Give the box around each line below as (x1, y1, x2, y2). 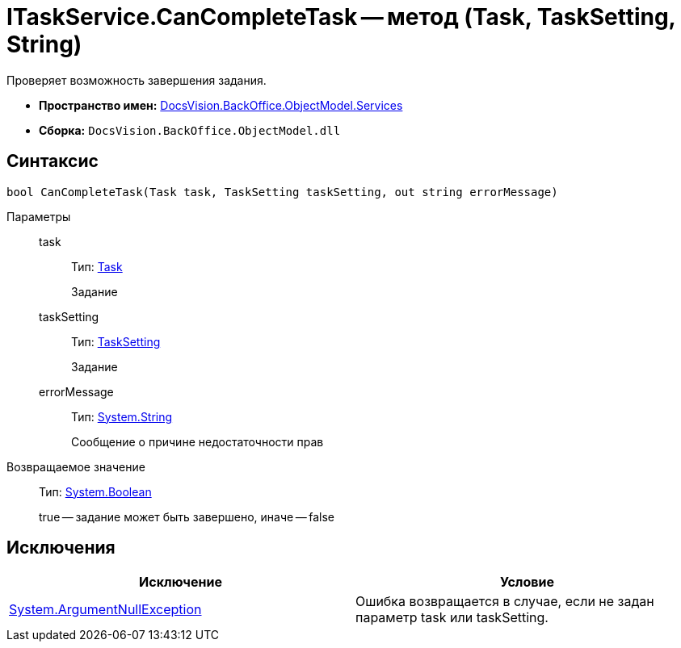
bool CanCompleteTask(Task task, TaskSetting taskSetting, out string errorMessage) (6, 185, 558, 199)
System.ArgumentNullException (9, 601, 202, 618)
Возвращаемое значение (6, 459, 145, 474)
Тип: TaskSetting (71, 334, 161, 349)
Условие (500, 574, 554, 591)
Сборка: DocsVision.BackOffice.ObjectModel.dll (39, 123, 341, 137)
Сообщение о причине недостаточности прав (71, 434, 324, 449)
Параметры (6, 209, 71, 224)
